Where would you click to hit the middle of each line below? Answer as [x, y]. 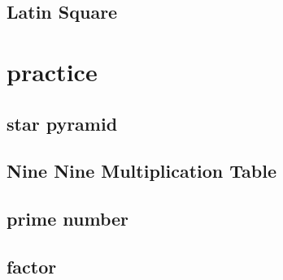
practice [52, 71]
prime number [68, 219]
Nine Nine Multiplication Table [142, 171]
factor [32, 266]
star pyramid [62, 123]
